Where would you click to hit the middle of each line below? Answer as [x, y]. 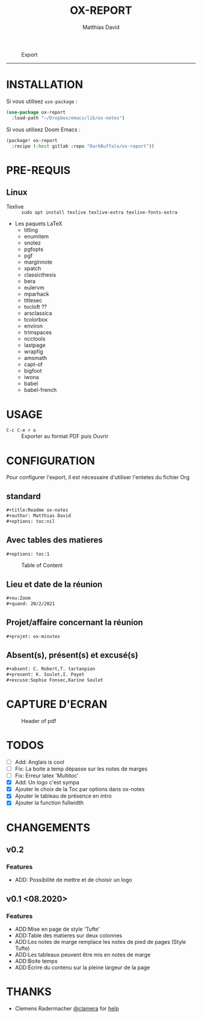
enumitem [36, 237]
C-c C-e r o [21, 430]
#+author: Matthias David [38, 515]
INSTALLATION [44, 85]
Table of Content [42, 565]
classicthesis [40, 275]
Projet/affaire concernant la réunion [75, 623]
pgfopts [34, 249]
